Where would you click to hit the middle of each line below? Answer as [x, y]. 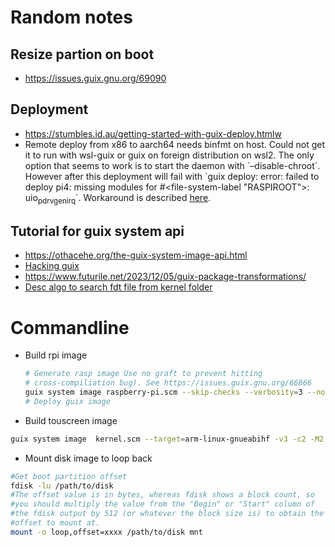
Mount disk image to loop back [88, 458]
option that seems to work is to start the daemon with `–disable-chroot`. [172, 165]
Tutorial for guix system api [97, 231]
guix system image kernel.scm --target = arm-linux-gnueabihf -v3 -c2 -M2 [167, 439]
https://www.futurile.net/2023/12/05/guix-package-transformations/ [165, 277]
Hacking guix [52, 266]
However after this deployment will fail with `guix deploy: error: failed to [172, 176]
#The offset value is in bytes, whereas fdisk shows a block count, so [162, 495]
